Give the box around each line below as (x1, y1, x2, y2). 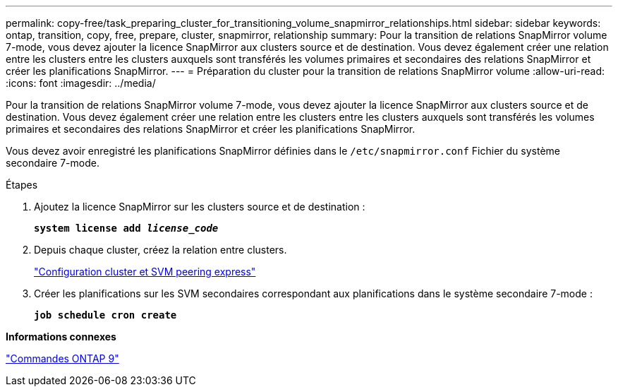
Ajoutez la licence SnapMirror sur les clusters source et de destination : (34, 201, 365, 213)
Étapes (6, 179, 38, 191)
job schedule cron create (34, 309, 177, 321)
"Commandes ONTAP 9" (6, 352, 119, 364)
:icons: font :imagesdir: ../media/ (6, 77, 156, 89)
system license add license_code (34, 222, 219, 234)
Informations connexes (6, 331, 116, 343)
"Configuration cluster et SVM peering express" (34, 266, 256, 278)
